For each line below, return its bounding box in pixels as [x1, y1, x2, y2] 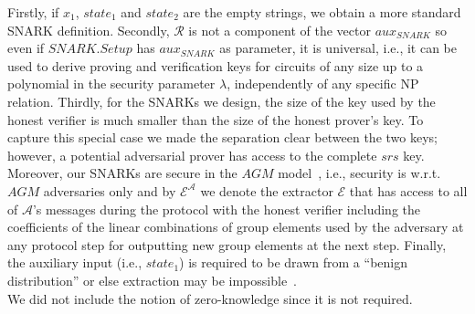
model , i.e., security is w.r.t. [278, 163, 441, 183]
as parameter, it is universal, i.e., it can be [219, 38, 457, 58]
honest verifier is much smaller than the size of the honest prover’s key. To [7, 110, 424, 129]
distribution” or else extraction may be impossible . [7, 270, 298, 289]
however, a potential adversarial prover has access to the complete [7, 145, 377, 164]
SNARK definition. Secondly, [7, 20, 170, 39]
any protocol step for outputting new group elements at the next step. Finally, [7, 235, 447, 254]
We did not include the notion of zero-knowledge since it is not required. [7, 288, 413, 308]
